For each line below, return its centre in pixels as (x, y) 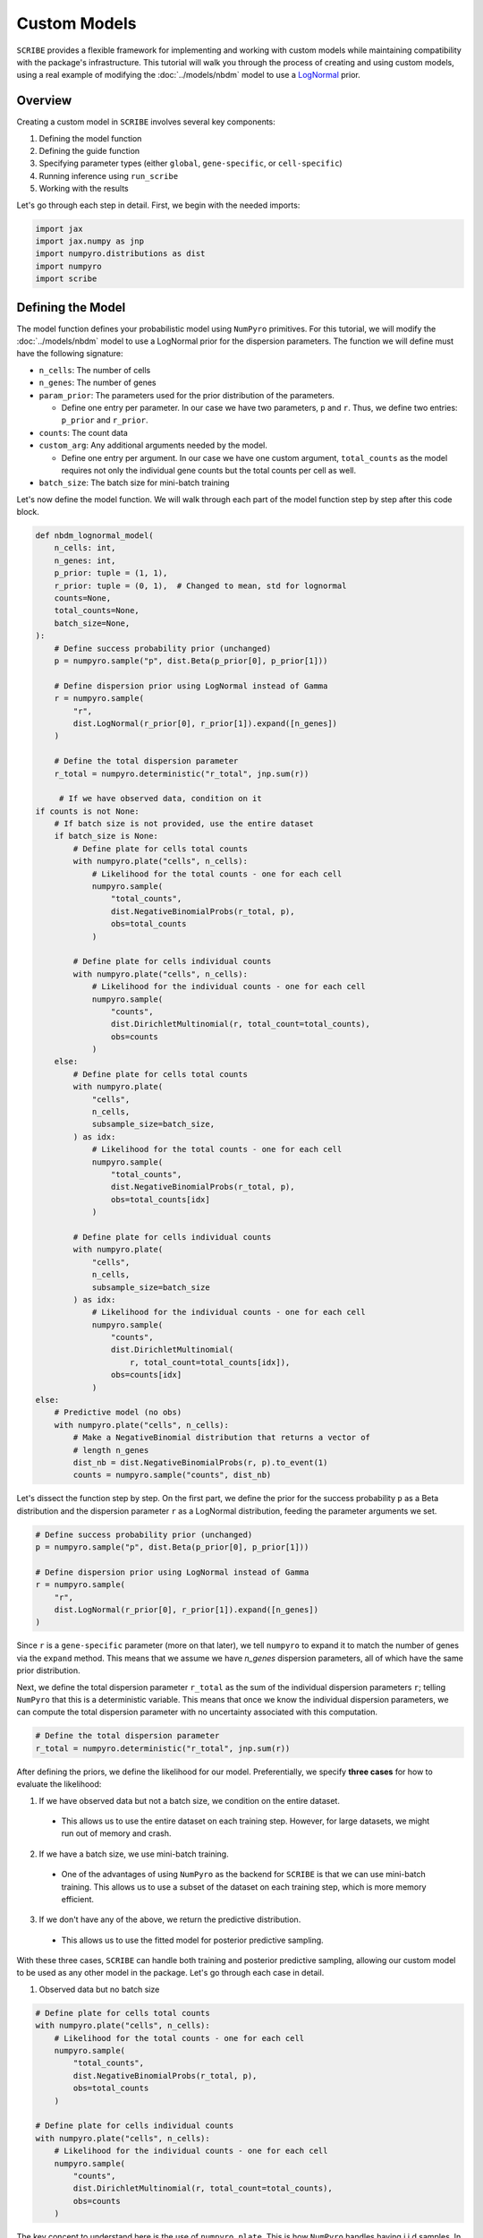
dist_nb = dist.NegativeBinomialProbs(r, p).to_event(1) (200, 1462)
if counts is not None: (88, 811)
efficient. (77, 1899)
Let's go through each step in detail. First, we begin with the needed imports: (158, 205)
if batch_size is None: (106, 836)
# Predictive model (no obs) (118, 1413)
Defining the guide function (89, 151)
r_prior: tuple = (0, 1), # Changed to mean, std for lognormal (200, 585)
